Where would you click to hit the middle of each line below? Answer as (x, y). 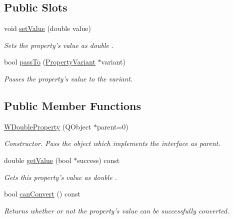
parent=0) (113, 126)
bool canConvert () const (42, 194)
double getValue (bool (38, 160)
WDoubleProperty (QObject (48, 126)
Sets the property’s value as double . (59, 45)
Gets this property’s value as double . (60, 177)
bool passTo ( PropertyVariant (50, 62)
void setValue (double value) (47, 28)
